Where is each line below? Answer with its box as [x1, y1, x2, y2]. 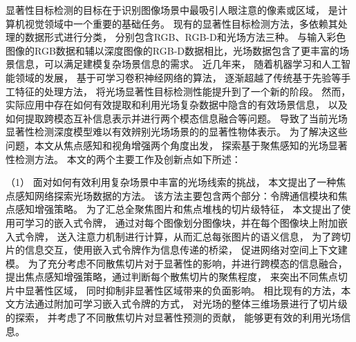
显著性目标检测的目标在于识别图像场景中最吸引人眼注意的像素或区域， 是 [6, 3, 338, 17]
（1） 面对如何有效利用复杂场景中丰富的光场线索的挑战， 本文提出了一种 [6, 175, 337, 189]
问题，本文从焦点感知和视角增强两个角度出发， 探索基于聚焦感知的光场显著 [6, 137, 348, 152]
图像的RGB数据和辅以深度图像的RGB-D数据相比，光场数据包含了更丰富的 [6, 43, 339, 57]
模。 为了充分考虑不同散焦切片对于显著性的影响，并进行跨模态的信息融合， [6, 256, 348, 270]
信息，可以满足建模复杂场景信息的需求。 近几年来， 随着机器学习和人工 [15, 57, 341, 71]
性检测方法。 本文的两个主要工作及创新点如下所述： [6, 151, 241, 166]
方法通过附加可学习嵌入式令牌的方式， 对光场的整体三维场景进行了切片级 [15, 296, 348, 311]
